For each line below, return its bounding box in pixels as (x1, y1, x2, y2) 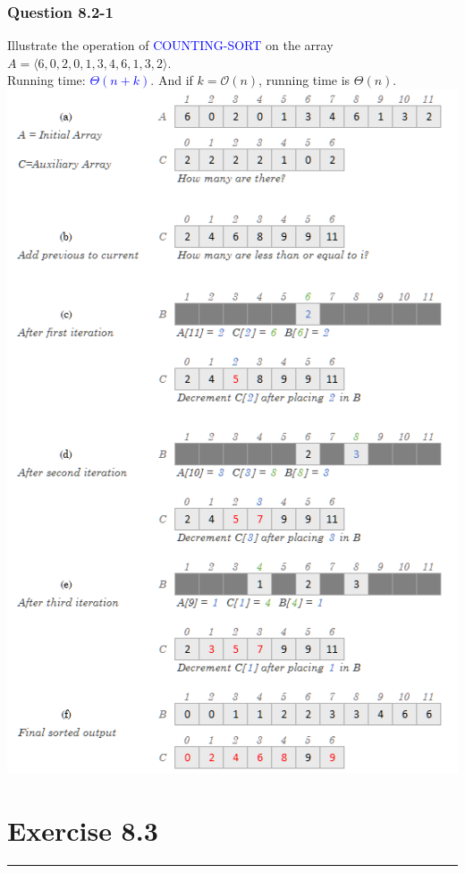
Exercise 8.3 (7, 811, 158, 848)
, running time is (258, 71, 351, 89)
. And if (150, 71, 193, 89)
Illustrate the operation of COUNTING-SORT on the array (7, 36, 334, 55)
